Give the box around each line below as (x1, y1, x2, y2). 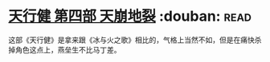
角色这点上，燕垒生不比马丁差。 (14, 45, 121, 54)
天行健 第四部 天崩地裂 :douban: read (8, 7, 252, 25)
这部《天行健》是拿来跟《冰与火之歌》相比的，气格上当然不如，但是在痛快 (8, 35, 255, 45)
